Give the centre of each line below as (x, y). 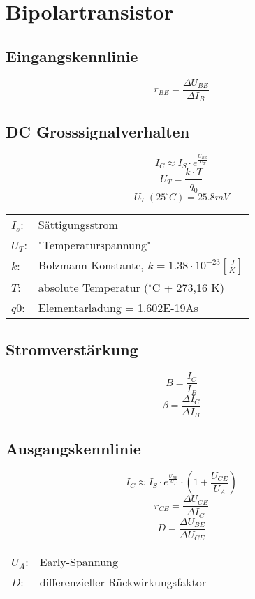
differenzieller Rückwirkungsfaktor (123, 582)
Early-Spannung (79, 562)
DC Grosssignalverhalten (98, 132)
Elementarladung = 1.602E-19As (118, 307)
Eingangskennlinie (72, 56)
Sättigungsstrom (78, 224)
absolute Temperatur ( (93, 287)
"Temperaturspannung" (94, 244)
